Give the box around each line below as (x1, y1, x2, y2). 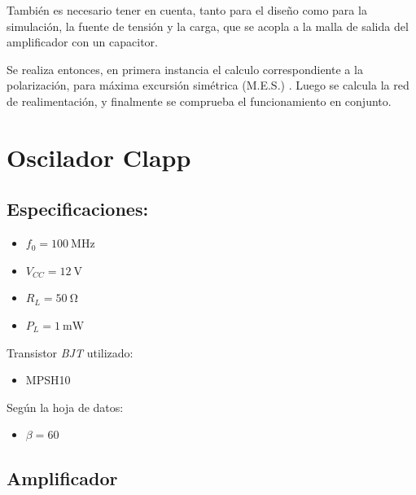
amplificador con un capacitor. (7, 33, 158, 50)
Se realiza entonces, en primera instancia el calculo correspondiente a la (7, 60, 363, 77)
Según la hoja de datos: (7, 398, 124, 415)
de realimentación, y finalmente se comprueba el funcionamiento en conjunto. (7, 92, 392, 109)
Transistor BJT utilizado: (7, 344, 134, 361)
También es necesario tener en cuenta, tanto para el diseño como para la (7, 2, 367, 18)
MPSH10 (25, 371, 71, 388)
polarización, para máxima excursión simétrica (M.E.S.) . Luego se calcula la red (7, 77, 409, 94)
